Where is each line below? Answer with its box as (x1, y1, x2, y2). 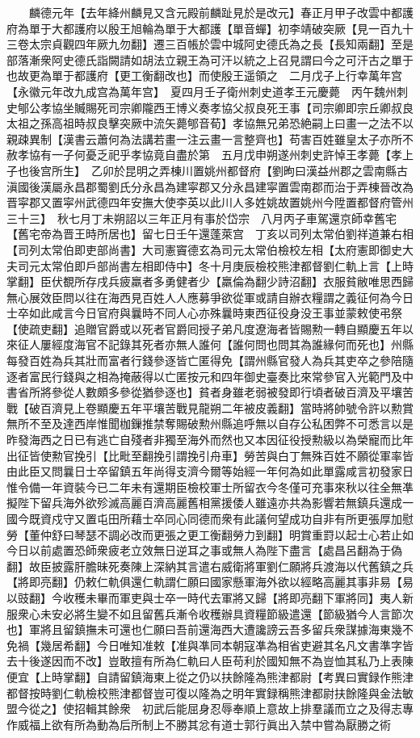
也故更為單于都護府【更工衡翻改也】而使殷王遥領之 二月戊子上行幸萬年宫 (6, 67, 402, 84)
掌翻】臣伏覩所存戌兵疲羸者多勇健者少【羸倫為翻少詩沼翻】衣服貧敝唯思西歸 (6, 273, 414, 290)
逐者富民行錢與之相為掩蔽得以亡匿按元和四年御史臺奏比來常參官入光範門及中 (6, 367, 414, 384)
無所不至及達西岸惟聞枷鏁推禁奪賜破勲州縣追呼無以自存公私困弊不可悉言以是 (6, 415, 414, 432)
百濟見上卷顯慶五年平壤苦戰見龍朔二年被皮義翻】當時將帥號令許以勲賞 (40, 399, 414, 416)
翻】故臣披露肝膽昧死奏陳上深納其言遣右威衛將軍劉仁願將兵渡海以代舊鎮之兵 (6, 557, 414, 574)
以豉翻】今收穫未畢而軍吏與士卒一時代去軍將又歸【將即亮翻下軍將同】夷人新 (6, 589, 414, 606)
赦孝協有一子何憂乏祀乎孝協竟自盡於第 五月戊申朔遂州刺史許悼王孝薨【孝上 (6, 146, 414, 163)
